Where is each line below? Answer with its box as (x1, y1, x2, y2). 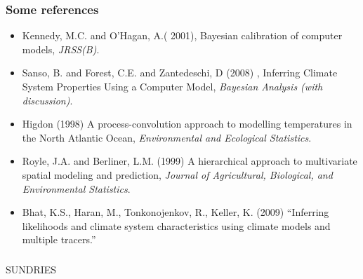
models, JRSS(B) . (22, 41, 100, 56)
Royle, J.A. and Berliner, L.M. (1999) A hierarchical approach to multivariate (22, 154, 357, 168)
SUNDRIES (6, 261, 57, 276)
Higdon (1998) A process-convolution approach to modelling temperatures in (22, 116, 352, 131)
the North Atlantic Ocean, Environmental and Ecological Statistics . (22, 130, 312, 144)
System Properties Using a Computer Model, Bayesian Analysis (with (22, 79, 323, 93)
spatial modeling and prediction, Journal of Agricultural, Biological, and (22, 167, 333, 182)
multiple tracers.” (22, 232, 96, 247)
